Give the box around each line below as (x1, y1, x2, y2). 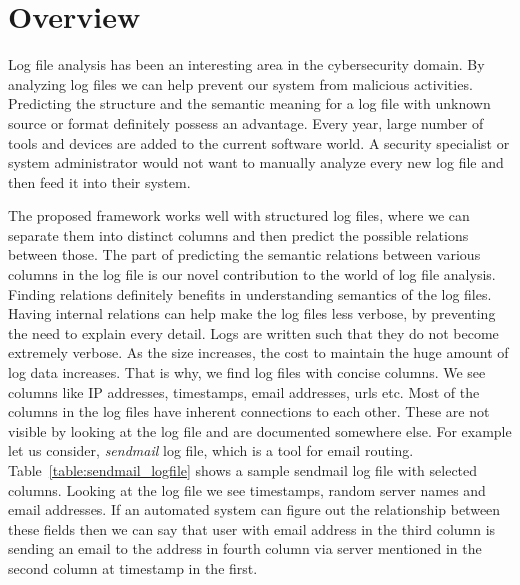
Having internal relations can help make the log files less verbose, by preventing (8, 303, 496, 324)
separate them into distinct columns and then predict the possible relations (8, 224, 469, 245)
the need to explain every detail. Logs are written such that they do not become (8, 322, 499, 343)
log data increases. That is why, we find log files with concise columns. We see (8, 362, 486, 383)
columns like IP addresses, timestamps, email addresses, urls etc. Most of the (8, 381, 480, 402)
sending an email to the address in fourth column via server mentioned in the (8, 538, 482, 559)
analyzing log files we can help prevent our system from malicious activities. (8, 73, 473, 94)
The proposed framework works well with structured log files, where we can (8, 205, 470, 226)
